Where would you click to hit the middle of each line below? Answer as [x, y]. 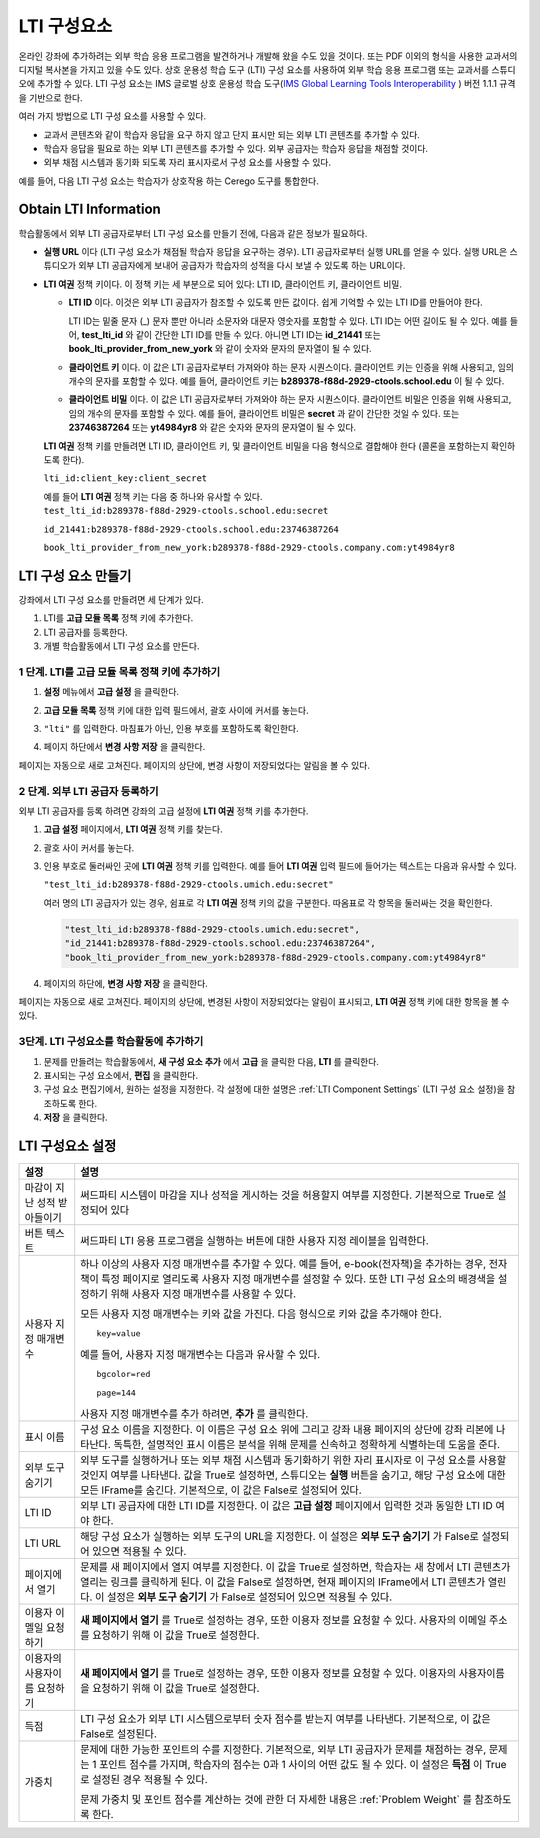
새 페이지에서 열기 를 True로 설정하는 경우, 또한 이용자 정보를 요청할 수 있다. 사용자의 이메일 [283, 1620]
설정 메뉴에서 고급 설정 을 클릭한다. [111, 692]
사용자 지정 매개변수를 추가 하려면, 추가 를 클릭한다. [194, 1414]
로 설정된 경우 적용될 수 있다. [144, 1780]
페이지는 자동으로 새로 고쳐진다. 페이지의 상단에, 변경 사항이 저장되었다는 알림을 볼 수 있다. [194, 765]
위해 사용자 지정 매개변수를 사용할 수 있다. [203, 1294]
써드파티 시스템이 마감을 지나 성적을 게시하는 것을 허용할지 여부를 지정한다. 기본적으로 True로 [287, 1195]
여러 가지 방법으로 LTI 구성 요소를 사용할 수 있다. [112, 116]
